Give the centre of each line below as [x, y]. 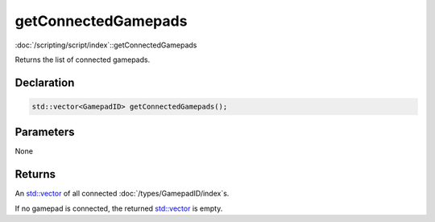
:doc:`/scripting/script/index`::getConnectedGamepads [106, 45]
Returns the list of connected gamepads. [83, 60]
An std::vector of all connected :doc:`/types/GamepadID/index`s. [122, 194]
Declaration [45, 82]
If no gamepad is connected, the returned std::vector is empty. [119, 208]
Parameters [45, 132]
